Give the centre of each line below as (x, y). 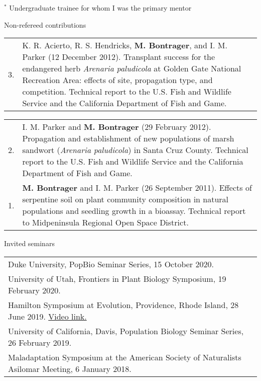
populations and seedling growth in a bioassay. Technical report (134, 211)
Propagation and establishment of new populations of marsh (128, 138)
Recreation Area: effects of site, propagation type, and (117, 80)
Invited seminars (29, 243)
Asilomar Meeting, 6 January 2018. (70, 368)
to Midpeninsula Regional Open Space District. (105, 222)
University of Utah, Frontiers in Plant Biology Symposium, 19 (117, 278)
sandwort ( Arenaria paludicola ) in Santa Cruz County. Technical (135, 150)
